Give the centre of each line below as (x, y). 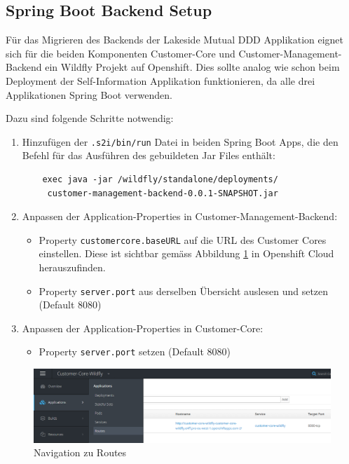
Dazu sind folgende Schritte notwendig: (90, 118)
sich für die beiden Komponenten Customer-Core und (121, 53)
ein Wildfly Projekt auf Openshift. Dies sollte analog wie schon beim (192, 67)
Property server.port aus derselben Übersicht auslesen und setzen (184, 291)
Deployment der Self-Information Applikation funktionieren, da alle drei (160, 80)
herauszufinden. (72, 267)
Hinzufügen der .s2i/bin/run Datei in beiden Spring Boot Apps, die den (180, 141)
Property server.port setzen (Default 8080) (135, 352)
